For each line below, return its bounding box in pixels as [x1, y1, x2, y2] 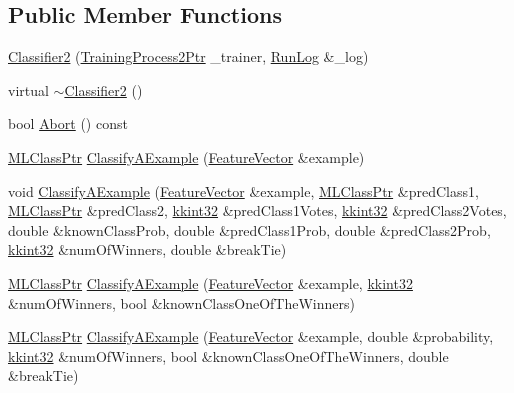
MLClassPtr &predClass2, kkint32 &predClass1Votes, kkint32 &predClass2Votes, [8, 200, 507, 221]
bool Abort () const [8, 113, 128, 134]
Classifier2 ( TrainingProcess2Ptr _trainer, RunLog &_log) [8, 46, 369, 67]
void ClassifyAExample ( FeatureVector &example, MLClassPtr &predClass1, [8, 180, 479, 201]
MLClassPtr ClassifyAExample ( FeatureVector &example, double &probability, [8, 326, 494, 347]
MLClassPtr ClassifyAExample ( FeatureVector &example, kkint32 [8, 272, 413, 293]
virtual [8, 79, 49, 100]
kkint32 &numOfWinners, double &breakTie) [8, 239, 287, 260]
